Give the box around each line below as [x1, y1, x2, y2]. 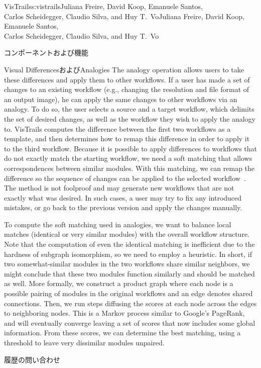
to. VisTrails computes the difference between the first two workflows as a [4, 123, 231, 134]
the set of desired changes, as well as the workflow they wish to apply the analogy [4, 113, 255, 124]
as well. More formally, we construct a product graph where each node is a [4, 278, 233, 289]
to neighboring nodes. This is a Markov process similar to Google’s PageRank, [4, 308, 245, 318]
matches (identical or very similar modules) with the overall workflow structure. [4, 229, 250, 239]
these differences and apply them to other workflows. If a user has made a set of [4, 74, 250, 84]
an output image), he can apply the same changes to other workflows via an [4, 94, 237, 104]
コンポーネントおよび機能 [4, 47, 88, 58]
